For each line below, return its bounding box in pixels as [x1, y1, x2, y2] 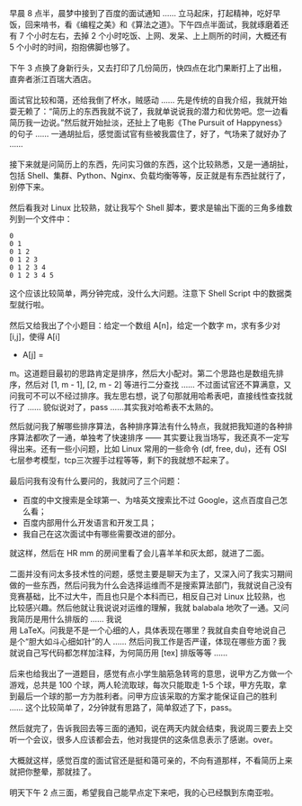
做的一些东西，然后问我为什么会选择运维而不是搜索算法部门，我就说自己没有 [9, 580, 293, 591]
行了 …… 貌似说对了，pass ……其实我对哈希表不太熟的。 [9, 402, 218, 412]
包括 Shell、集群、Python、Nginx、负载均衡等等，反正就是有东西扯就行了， [9, 170, 290, 180]
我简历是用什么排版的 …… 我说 [9, 614, 123, 624]
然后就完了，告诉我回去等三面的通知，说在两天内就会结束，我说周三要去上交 [9, 723, 293, 733]
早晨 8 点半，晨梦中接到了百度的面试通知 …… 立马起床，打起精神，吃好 [9, 8, 273, 18]
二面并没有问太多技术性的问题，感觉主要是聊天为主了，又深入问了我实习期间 [9, 569, 293, 579]
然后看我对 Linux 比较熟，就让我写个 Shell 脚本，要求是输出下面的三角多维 [9, 202, 285, 213]
